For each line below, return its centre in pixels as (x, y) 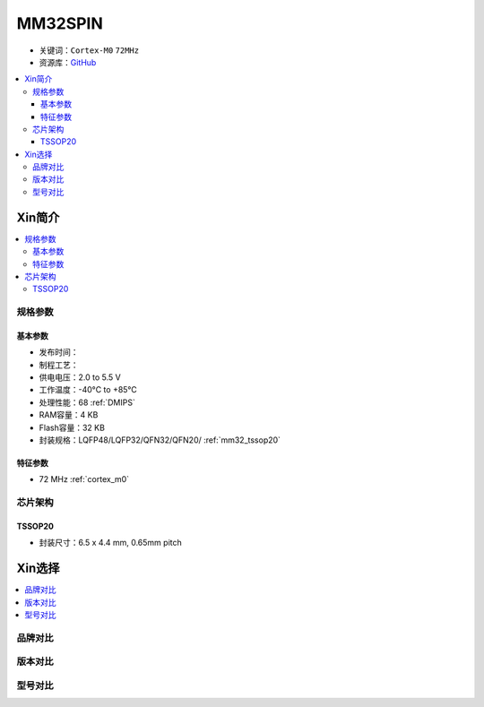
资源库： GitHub (68, 62)
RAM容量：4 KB (69, 415)
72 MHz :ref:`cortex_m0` (84, 479)
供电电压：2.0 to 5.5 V (80, 377)
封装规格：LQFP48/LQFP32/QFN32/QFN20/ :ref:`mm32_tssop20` (160, 440)
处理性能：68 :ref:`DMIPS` (87, 402)
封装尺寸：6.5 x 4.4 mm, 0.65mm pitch (111, 543)
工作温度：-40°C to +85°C (88, 390)
